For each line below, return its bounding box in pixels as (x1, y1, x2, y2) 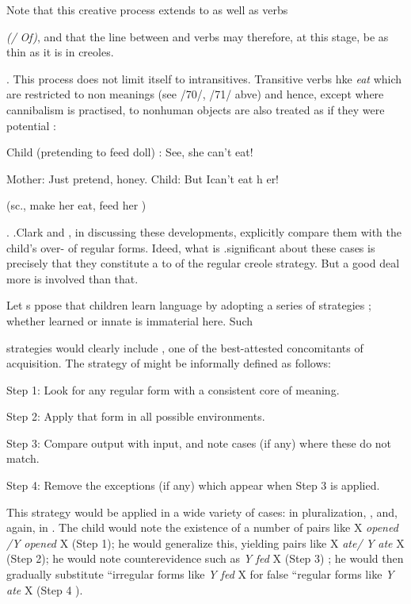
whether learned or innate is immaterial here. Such (6, 312, 253, 329)
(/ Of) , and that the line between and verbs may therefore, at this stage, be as (6, 28, 389, 44)
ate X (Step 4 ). (6, 581, 83, 598)
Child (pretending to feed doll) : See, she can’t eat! (6, 144, 253, 160)
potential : (6, 117, 57, 133)
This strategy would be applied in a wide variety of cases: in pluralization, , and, (6, 503, 398, 520)
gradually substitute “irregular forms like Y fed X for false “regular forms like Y (6, 566, 394, 583)
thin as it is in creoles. (6, 44, 114, 60)
